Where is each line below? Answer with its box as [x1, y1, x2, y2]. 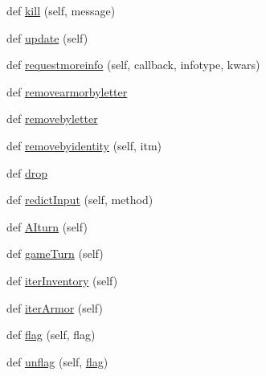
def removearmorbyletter [6, 83, 128, 100]
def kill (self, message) [6, 2, 116, 18]
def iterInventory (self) [6, 272, 118, 288]
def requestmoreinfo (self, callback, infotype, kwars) [6, 56, 260, 73]
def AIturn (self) [6, 218, 88, 235]
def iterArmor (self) [6, 299, 103, 316]
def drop [6, 164, 48, 181]
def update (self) [6, 29, 88, 46]
